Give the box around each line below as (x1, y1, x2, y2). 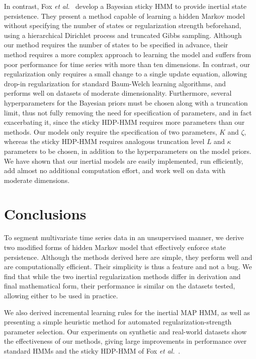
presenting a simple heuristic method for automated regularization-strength (4, 317, 232, 327)
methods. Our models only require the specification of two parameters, (4, 126, 218, 137)
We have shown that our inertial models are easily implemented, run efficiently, (4, 155, 243, 166)
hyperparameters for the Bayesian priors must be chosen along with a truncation (4, 97, 248, 108)
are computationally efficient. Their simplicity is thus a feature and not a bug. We (4, 261, 252, 272)
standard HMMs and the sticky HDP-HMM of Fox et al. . (4, 345, 181, 356)
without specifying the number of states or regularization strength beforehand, (4, 20, 241, 31)
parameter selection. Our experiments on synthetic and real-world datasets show (4, 326, 247, 336)
